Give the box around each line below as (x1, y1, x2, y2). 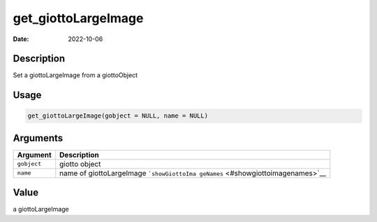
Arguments (13, 132, 64, 144)
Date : (13, 35, 29, 43)
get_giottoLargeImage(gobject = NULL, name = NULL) (27, 112, 209, 120)
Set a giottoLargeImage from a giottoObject (13, 71, 138, 79)
